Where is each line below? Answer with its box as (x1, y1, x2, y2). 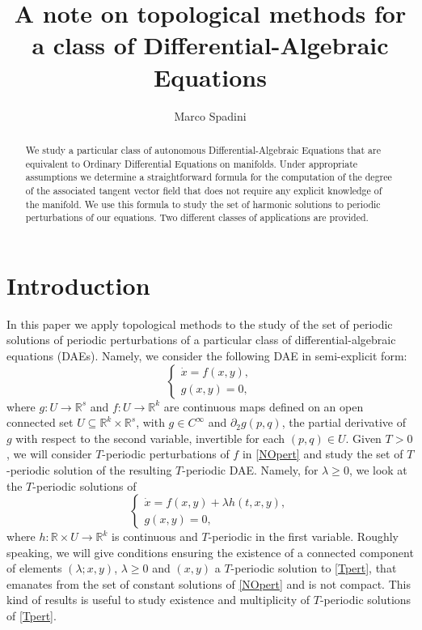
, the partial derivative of (281, 414, 407, 431)
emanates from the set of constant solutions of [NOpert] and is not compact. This (6, 575, 411, 592)
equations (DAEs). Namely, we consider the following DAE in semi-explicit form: (6, 347, 407, 364)
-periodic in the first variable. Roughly (208, 528, 399, 545)
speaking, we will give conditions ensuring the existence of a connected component (6, 543, 414, 560)
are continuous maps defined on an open (163, 398, 364, 415)
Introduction (6, 268, 150, 301)
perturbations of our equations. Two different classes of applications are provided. (25, 211, 369, 224)
